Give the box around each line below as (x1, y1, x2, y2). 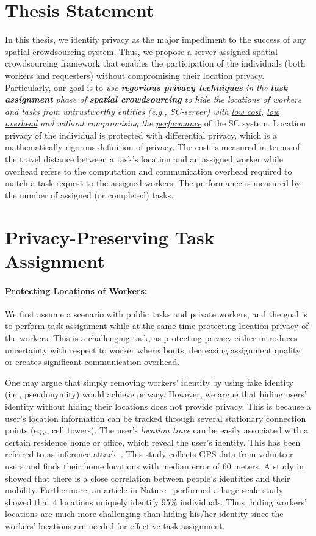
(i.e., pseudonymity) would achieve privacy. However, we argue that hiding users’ (5, 388, 307, 400)
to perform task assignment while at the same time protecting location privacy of (5, 319, 309, 332)
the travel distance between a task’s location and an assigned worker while (5, 153, 283, 165)
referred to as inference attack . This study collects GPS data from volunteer (5, 447, 293, 460)
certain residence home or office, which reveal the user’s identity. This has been (5, 435, 301, 448)
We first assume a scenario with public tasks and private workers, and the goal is (5, 307, 307, 320)
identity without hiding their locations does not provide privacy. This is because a (5, 399, 311, 412)
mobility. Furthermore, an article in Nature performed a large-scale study (5, 483, 284, 496)
